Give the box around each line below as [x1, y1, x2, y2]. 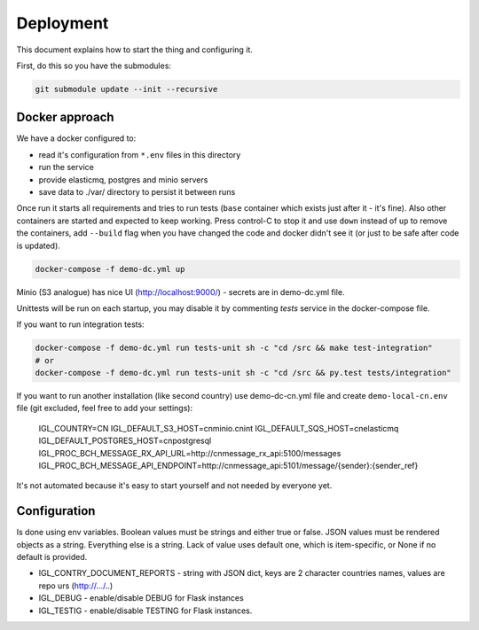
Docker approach [16, 110, 114, 125]
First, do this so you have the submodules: [16, 60, 172, 71]
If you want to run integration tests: [16, 319, 145, 330]
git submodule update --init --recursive [35, 84, 218, 94]
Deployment [16, 13, 109, 33]
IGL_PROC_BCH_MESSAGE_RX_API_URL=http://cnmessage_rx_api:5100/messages [38, 447, 342, 458]
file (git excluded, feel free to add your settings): [16, 403, 193, 414]
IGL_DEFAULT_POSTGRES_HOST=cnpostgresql [38, 435, 212, 447]
